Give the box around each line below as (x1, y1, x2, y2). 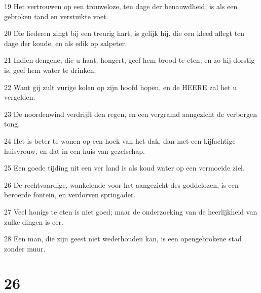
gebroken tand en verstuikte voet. (4, 11, 108, 21)
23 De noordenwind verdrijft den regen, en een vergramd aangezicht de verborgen (4, 108, 257, 119)
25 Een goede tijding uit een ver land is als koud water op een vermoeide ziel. (4, 162, 245, 173)
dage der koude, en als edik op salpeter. (4, 37, 127, 48)
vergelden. (4, 92, 35, 102)
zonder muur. (4, 243, 46, 254)
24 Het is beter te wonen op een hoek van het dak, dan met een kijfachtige (4, 135, 236, 146)
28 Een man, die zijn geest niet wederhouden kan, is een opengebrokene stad (4, 233, 242, 244)
